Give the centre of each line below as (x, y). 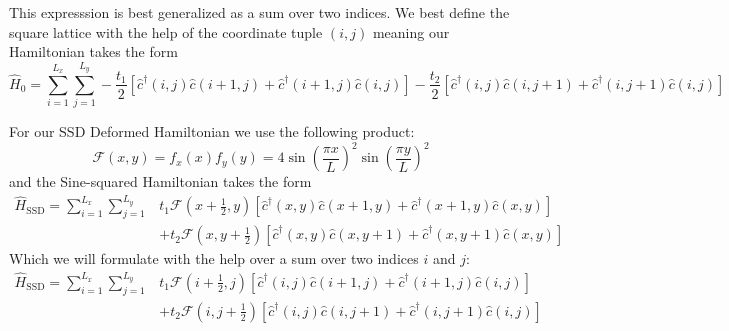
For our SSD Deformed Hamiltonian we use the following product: (212, 131)
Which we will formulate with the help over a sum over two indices (214, 258)
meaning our (411, 31)
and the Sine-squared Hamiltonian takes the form (160, 181)
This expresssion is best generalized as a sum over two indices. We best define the (259, 12)
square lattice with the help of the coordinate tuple (166, 31)
